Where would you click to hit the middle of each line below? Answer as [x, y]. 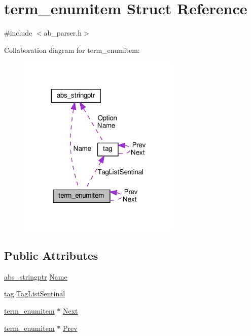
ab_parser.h [63, 33]
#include [18, 33]
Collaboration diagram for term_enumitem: [72, 50]
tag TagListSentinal [35, 294]
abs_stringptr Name [36, 276]
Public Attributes [51, 255]
